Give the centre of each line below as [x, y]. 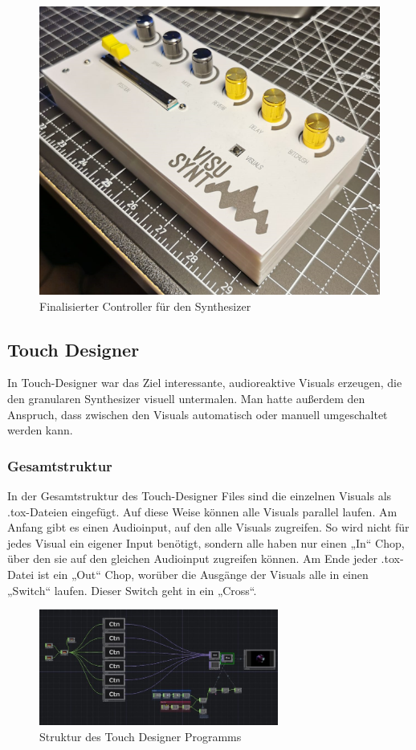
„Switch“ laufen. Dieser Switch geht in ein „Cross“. [132, 590]
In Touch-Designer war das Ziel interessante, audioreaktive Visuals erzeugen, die [205, 383]
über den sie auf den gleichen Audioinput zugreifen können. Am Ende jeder [192, 558]
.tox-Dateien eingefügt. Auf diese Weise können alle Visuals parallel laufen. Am [202, 511]
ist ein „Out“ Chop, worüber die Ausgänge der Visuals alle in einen [203, 574]
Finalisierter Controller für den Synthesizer [145, 306]
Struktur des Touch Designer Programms [141, 736]
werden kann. [40, 430]
